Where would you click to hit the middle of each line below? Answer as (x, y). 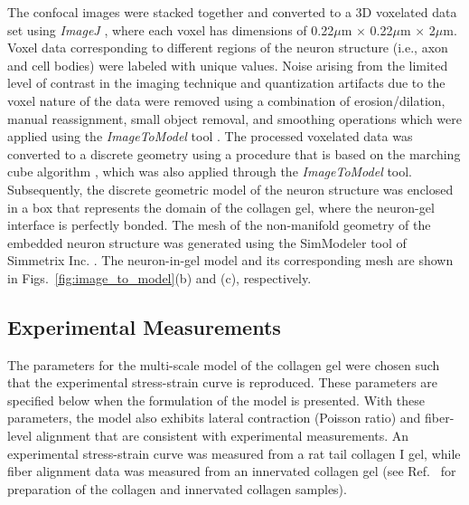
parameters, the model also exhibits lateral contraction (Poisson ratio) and (214, 418)
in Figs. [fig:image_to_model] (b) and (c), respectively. (159, 277)
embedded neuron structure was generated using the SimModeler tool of (207, 242)
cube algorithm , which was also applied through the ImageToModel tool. (210, 172)
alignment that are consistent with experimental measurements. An (222, 436)
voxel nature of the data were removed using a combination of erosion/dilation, (226, 100)
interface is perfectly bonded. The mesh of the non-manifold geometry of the (219, 225)
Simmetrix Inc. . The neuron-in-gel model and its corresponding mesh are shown (230, 260)
